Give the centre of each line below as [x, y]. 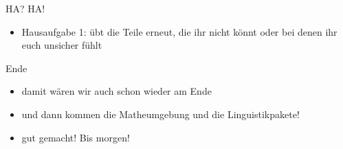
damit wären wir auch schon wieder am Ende [117, 91]
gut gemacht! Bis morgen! [76, 137]
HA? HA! [25, 8]
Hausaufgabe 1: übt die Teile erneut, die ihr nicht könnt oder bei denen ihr [179, 31]
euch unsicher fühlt [62, 45]
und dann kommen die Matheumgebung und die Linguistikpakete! [161, 114]
